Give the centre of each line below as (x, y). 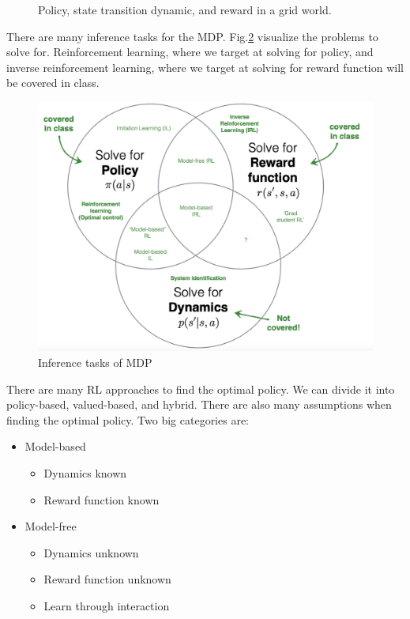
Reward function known (102, 499)
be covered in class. (53, 83)
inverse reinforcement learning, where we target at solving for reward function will (205, 67)
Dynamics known (85, 473)
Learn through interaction (107, 606)
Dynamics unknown (91, 552)
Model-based (55, 446)
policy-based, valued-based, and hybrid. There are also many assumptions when (199, 404)
